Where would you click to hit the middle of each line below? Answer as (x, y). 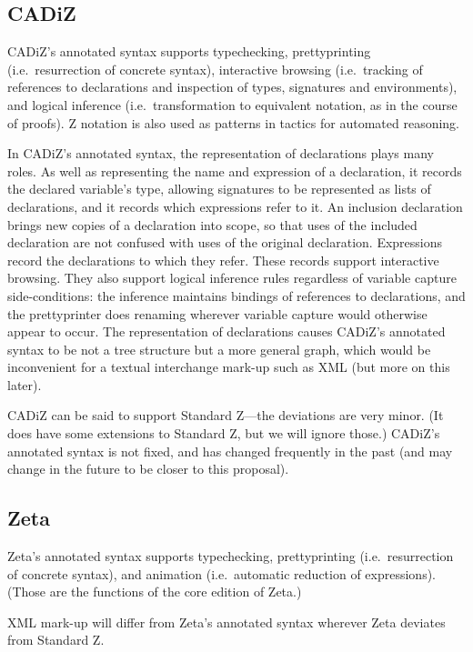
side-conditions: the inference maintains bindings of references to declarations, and (236, 295)
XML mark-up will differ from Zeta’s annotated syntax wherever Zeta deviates (226, 622)
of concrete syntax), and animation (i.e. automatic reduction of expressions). (222, 573)
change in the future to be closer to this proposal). (148, 469)
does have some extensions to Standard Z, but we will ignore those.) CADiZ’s (224, 433)
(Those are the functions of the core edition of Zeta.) (155, 592)
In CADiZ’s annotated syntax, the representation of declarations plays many (221, 153)
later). (25, 384)
